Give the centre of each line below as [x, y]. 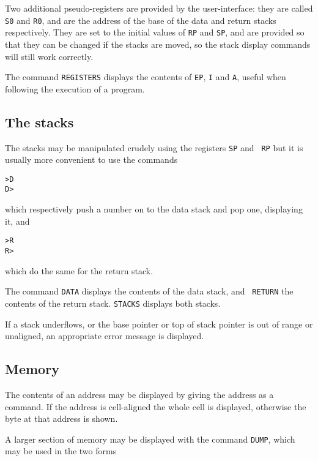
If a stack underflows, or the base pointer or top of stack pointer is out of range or [159, 324]
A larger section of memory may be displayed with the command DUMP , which [150, 439]
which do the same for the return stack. [79, 270]
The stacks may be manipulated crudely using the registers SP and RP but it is [154, 147]
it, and [17, 221]
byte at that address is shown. [61, 418]
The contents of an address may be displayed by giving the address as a [139, 394]
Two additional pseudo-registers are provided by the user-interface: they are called [159, 8]
